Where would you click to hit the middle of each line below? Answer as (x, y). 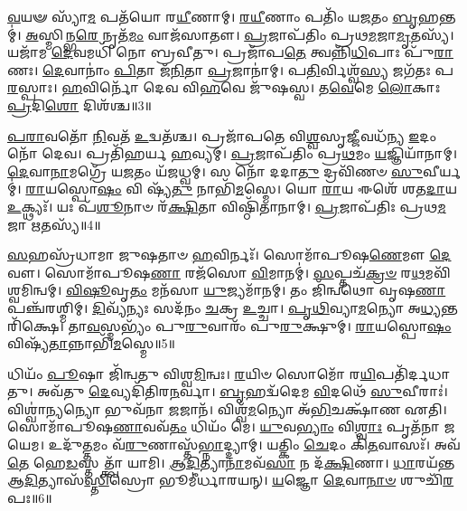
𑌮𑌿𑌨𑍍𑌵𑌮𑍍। (35, 290)
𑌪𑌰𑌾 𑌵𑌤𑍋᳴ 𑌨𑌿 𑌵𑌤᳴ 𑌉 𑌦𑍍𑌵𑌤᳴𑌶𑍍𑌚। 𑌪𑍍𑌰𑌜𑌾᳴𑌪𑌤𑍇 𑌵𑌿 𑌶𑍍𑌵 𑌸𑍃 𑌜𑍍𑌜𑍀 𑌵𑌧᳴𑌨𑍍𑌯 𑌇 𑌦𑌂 (222, 135)
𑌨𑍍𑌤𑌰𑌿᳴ (449, 307)
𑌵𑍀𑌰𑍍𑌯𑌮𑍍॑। (442, 170)
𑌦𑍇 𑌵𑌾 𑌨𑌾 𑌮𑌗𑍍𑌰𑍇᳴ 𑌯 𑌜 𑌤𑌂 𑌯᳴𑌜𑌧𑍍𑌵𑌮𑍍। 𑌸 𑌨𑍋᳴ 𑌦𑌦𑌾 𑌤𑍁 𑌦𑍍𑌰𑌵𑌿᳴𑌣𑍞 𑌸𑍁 (215, 170)
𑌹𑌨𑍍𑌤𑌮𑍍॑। (437, 16)
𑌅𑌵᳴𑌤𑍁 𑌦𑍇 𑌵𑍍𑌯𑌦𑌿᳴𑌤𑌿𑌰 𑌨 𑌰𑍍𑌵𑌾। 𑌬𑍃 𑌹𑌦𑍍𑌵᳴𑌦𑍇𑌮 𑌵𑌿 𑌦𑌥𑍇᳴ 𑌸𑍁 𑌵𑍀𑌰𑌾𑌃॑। (243, 391)
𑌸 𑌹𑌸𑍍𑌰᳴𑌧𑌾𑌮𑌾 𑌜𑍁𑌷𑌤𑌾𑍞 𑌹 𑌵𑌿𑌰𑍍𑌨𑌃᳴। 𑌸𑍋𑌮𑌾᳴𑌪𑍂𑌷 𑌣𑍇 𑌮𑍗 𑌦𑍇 (229, 255)
